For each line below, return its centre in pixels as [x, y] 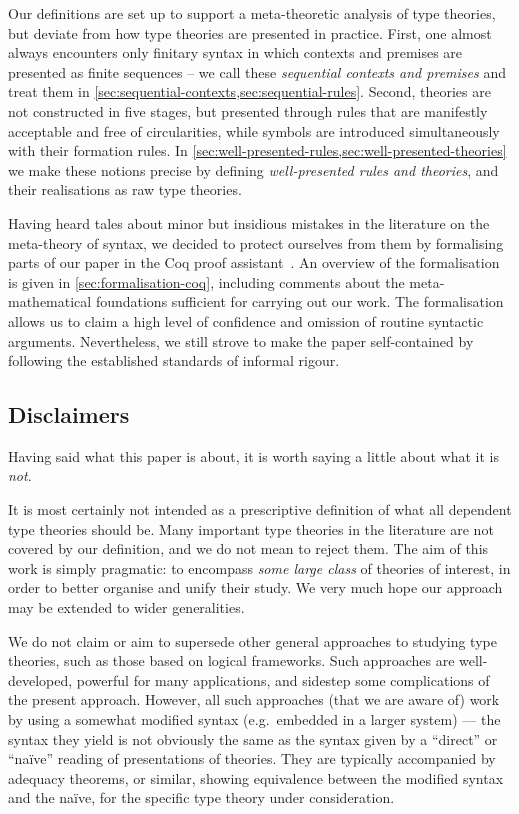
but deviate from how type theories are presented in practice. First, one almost [250, 32]
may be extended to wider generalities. [126, 607]
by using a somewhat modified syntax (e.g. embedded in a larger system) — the [254, 719]
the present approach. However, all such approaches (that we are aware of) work [254, 699]
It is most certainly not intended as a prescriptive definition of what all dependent [260, 509]
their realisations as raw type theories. [125, 189]
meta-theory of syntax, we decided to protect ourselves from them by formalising [256, 242]
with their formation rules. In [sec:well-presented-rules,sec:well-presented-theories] [257, 150]
